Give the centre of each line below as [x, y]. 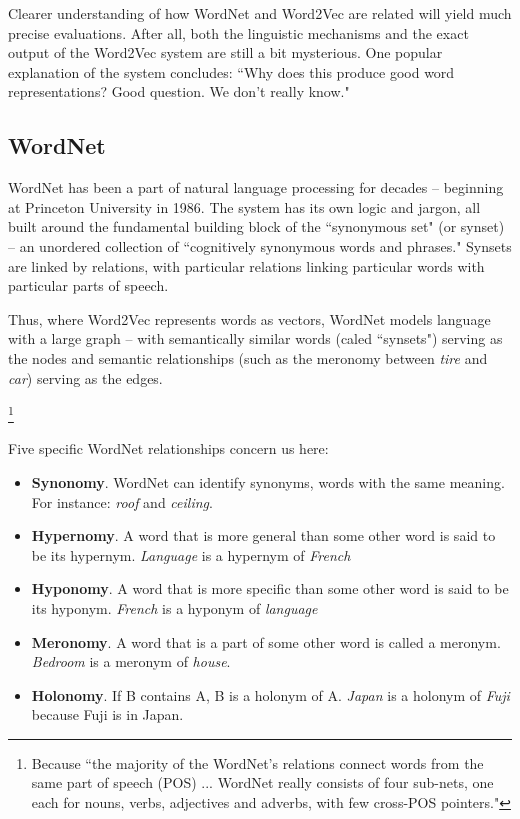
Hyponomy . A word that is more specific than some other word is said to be [270, 588]
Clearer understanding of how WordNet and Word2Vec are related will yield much [260, 13]
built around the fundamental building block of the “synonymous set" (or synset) [256, 226]
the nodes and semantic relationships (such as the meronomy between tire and [248, 357]
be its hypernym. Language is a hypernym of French [191, 554]
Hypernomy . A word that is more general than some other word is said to [263, 535]
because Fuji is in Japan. [107, 714]
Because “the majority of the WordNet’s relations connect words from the [257, 762]
